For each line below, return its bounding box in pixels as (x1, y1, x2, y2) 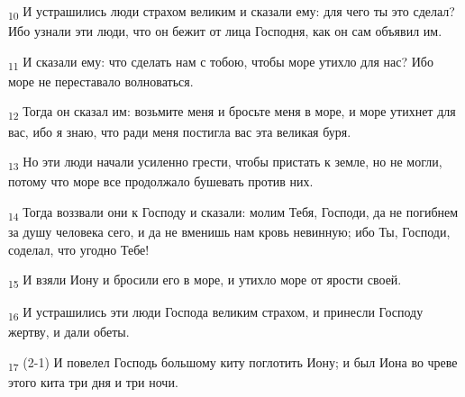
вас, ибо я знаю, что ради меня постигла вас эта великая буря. (8, 122, 351, 140)
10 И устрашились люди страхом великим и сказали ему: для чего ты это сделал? (8, 2, 455, 23)
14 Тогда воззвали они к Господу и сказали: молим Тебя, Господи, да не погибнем (8, 202, 459, 223)
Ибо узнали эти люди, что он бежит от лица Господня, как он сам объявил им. (8, 22, 442, 41)
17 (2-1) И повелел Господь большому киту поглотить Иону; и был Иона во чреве (8, 353, 458, 374)
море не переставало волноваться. (8, 71, 194, 90)
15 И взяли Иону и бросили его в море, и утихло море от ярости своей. (8, 270, 402, 291)
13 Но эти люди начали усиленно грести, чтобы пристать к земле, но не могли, (8, 152, 442, 173)
